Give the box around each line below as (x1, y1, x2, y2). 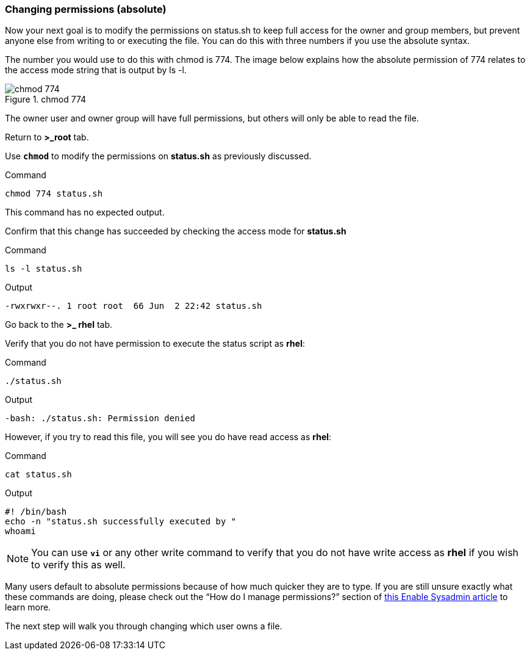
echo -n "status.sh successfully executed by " (5, 516, 237, 527)
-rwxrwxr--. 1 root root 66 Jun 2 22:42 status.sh (5, 301, 262, 311)
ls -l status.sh (5, 264, 82, 274)
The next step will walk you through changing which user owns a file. (5, 621, 282, 632)
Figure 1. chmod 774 (5, 94, 87, 105)
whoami (5, 526, 36, 537)
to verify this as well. (31, 559, 126, 571)
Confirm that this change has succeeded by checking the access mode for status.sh (5, 226, 346, 237)
